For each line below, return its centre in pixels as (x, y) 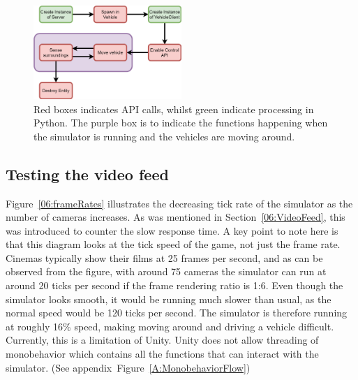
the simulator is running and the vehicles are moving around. (164, 136)
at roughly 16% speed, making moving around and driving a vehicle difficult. (170, 326)
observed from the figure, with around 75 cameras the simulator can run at (166, 271)
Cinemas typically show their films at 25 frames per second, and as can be (164, 257)
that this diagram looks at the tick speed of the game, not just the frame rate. (173, 244)
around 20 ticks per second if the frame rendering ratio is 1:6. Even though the (174, 285)
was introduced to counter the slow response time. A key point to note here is (172, 230)
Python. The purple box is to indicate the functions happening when (181, 123)
